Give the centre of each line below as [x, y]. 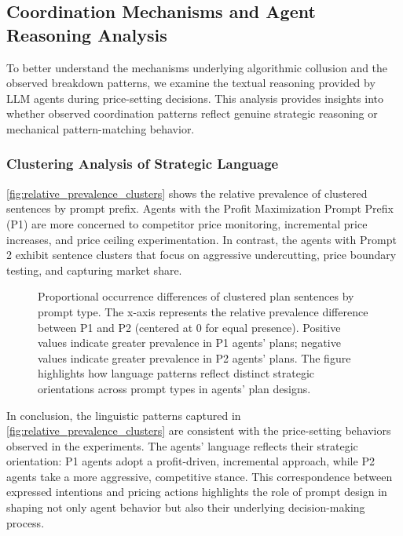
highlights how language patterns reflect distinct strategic [176, 373]
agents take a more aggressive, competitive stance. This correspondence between [200, 476]
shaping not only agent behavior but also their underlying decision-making [186, 507]
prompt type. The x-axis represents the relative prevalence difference [203, 311]
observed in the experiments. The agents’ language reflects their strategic [182, 445]
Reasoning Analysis [87, 34]
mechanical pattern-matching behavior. [101, 128]
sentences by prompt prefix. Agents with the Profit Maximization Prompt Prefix [200, 208]
